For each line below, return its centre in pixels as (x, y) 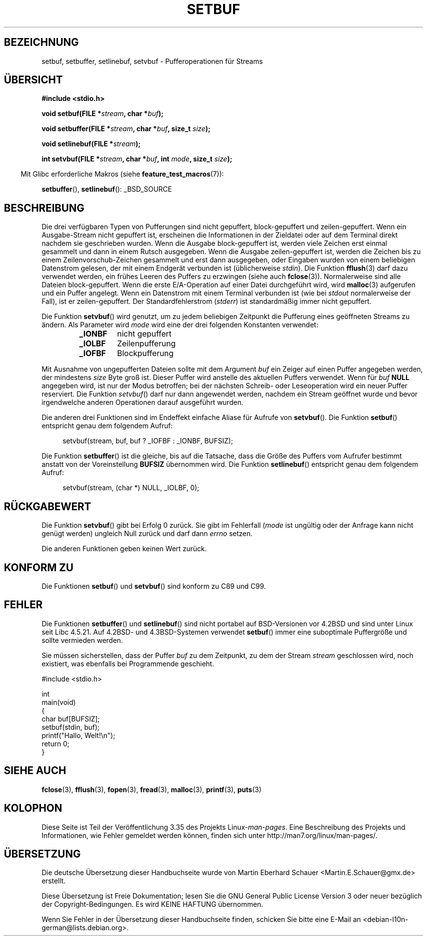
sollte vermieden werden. (82, 640)
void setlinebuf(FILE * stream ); (91, 144)
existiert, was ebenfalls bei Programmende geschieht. (128, 663)
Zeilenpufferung (146, 344)
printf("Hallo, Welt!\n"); (78, 735)
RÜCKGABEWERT (48, 506)
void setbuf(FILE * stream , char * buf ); (103, 114)
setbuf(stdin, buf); (71, 727)
